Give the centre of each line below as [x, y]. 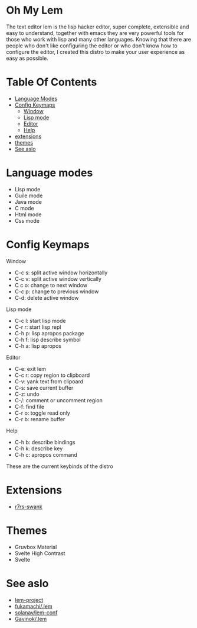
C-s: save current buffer [44, 387]
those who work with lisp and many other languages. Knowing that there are [99, 39]
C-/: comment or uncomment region [59, 400]
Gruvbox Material [36, 547]
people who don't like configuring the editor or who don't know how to [92, 46]
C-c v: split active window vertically [58, 278]
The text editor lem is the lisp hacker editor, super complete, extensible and [98, 27]
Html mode [28, 214]
